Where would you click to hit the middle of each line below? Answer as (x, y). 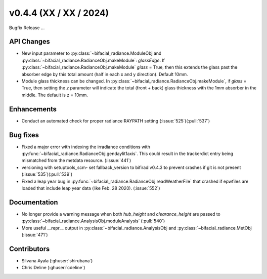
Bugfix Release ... (27, 28)
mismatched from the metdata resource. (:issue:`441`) (76, 160)
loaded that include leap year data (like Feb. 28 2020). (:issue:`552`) (91, 188)
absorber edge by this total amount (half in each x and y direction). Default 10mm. (105, 74)
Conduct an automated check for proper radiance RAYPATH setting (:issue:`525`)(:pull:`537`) (116, 120)
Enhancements (33, 109)
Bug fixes (24, 135)
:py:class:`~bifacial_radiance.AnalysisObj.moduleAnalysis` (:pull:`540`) (93, 221)
